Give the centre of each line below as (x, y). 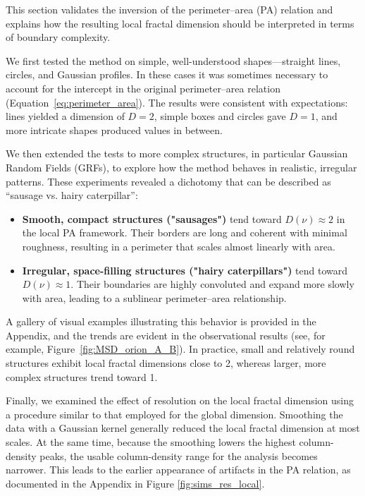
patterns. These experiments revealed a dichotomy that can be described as (168, 181)
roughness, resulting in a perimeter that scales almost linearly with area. (179, 246)
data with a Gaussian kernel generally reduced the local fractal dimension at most (183, 428)
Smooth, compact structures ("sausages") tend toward (152, 218)
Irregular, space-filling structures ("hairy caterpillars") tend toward (185, 270)
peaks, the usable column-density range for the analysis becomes (179, 455)
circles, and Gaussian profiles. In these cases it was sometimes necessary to (167, 74)
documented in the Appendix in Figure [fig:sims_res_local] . (135, 483)
